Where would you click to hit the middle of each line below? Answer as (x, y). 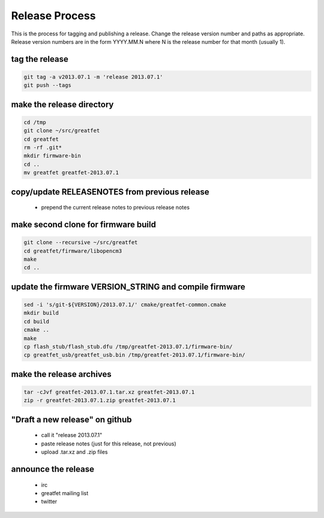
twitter (49, 502)
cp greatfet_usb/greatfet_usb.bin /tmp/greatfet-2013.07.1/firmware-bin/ (134, 355)
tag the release (40, 59)
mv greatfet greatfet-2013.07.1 (71, 173)
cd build (37, 321)
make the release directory (62, 104)
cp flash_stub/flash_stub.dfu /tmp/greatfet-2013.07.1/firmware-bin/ (128, 346)
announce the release (52, 469)
